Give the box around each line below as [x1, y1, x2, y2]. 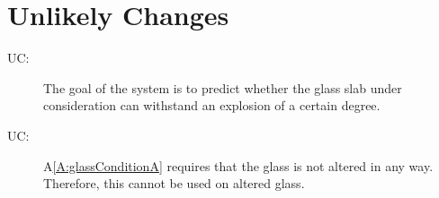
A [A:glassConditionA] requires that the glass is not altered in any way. [43, 156, 434, 175]
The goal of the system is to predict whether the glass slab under [43, 78, 402, 97]
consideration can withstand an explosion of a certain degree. [43, 96, 381, 115]
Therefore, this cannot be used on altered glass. [43, 174, 305, 193]
